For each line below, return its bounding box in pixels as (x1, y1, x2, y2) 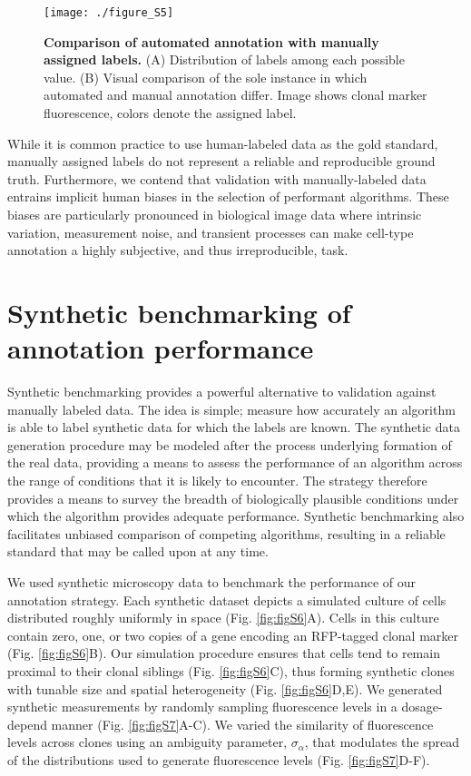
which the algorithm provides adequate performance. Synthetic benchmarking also (7, 506, 465, 526)
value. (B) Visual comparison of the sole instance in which (44, 67, 368, 86)
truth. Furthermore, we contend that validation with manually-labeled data (7, 169, 427, 188)
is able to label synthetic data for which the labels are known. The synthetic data (7, 417, 460, 437)
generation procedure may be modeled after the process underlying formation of (7, 435, 452, 454)
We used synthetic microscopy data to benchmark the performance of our (7, 573, 416, 592)
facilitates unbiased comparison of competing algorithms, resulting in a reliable (7, 524, 446, 543)
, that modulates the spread (304, 732, 459, 751)
